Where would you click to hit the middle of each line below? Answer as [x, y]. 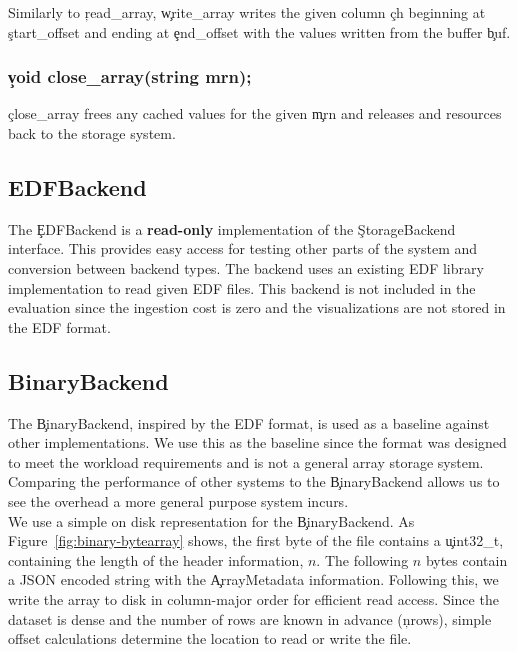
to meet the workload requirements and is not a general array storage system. [246, 461]
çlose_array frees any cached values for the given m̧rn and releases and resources [255, 113]
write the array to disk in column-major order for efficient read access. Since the [253, 598]
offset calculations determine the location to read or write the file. [210, 638]
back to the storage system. [92, 133]
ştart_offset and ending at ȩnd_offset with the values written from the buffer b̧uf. [259, 31]
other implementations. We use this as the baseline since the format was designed [257, 442]
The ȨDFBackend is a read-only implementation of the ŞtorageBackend [232, 228]
